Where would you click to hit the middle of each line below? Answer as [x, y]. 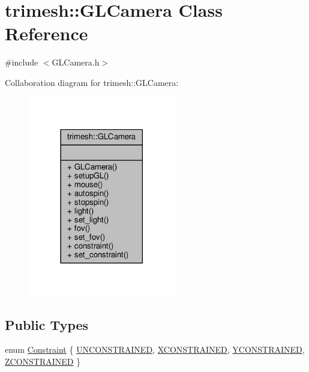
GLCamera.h [76, 62]
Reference [46, 33]
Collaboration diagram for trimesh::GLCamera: [92, 82]
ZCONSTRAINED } [43, 361]
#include [22, 62]
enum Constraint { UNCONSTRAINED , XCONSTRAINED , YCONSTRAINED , [155, 349]
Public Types [47, 324]
